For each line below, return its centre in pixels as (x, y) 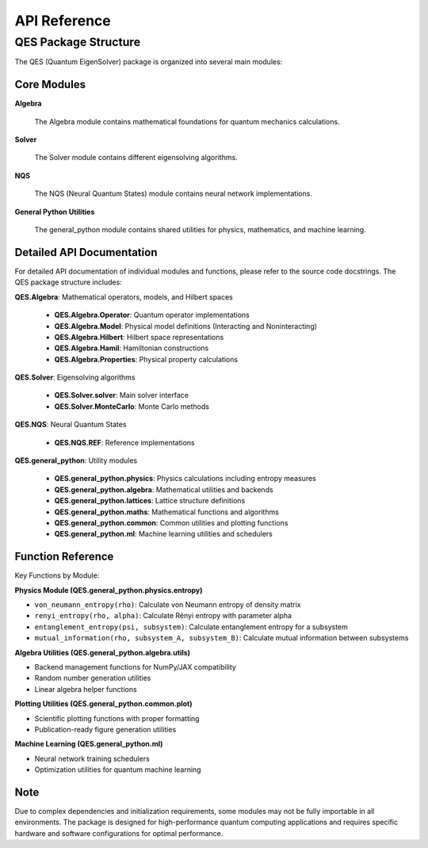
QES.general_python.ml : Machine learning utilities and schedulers (163, 534)
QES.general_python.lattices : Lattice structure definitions (150, 501)
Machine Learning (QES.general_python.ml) (89, 744)
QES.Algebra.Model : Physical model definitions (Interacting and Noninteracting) (185, 326)
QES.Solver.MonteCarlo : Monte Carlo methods (132, 406)
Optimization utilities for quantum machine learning (118, 770)
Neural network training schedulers (92, 758)
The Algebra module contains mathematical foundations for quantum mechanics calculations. (187, 121)
